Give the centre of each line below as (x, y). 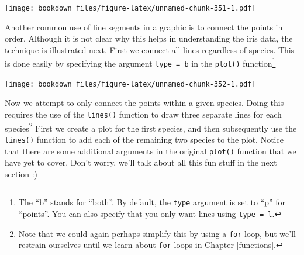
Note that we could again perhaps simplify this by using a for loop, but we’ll (157, 233)
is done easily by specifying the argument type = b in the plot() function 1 (140, 63)
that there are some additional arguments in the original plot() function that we (151, 151)
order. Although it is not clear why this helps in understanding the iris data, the (149, 38)
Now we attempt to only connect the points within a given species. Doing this (144, 103)
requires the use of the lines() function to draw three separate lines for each (143, 114)
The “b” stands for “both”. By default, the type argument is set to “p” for (152, 202)
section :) (21, 173)
